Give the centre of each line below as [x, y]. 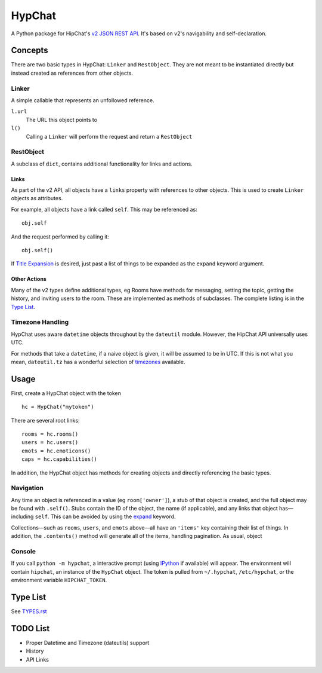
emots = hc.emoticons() [56, 451]
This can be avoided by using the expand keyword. [113, 516]
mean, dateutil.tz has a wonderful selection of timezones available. [98, 362]
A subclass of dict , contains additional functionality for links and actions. [102, 164]
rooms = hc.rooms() [50, 434]
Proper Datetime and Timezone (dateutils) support [88, 643]
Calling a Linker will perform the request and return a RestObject [109, 136]
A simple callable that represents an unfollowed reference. [83, 100]
